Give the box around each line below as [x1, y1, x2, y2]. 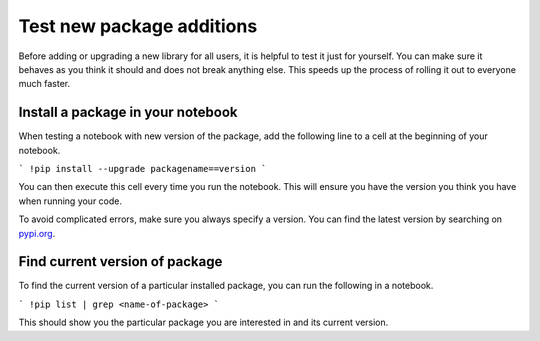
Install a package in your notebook [18, 104, 238, 121]
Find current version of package [18, 253, 223, 270]
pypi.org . [18, 227, 56, 239]
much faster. [18, 78, 71, 90]
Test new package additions [18, 15, 258, 37]
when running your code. [18, 195, 123, 207]
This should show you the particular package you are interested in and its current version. [18, 316, 389, 329]
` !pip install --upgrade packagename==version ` [18, 163, 267, 175]
